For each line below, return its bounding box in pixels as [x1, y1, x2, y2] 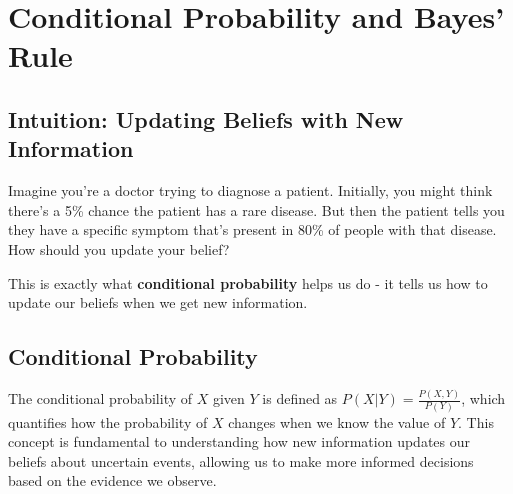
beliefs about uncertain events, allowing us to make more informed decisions [8, 450, 474, 471]
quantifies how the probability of [8, 411, 208, 432]
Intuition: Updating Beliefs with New [8, 103, 404, 134]
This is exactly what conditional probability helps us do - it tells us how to [8, 272, 488, 293]
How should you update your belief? [8, 238, 230, 259]
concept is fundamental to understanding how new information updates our [8, 431, 471, 452]
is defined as [262, 388, 338, 409]
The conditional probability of [8, 388, 193, 409]
